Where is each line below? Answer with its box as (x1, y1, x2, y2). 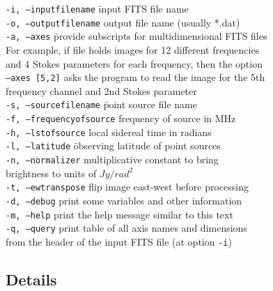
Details (6, 268, 57, 290)
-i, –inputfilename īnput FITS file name (6, 1, 189, 15)
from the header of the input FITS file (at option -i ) (6, 234, 232, 248)
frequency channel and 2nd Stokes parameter (6, 83, 197, 98)
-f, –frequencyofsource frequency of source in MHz (6, 111, 236, 126)
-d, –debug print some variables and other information (6, 193, 242, 207)
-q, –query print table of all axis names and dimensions (6, 221, 247, 235)
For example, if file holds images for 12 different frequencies (6, 42, 260, 57)
